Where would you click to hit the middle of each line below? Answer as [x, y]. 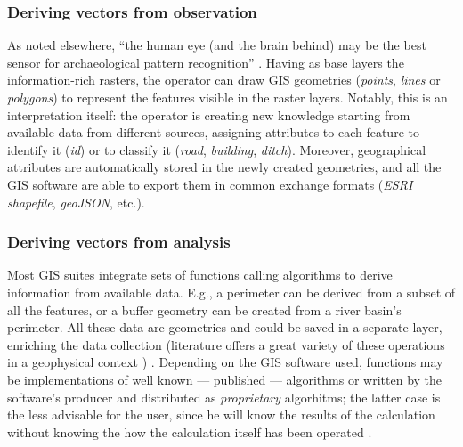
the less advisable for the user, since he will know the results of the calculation [221, 414]
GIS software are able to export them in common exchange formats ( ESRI [210, 184]
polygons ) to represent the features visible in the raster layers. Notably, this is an [227, 97]
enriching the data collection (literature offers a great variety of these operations [226, 344]
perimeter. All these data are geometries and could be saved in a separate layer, [225, 327]
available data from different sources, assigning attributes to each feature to [213, 132]
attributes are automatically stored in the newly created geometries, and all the [224, 167]
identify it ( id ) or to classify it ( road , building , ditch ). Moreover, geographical [217, 149]
